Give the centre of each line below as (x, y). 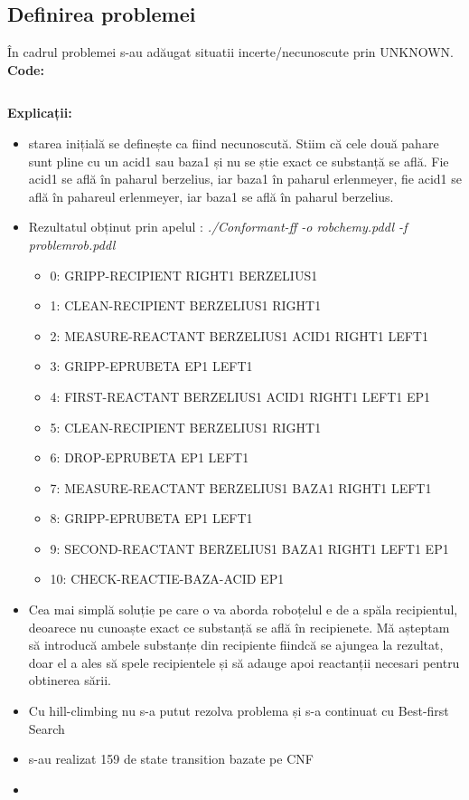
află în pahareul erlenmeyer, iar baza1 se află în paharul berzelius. (211, 196)
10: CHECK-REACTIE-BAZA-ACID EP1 (167, 579)
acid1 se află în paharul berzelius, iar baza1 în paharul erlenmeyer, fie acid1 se (245, 179)
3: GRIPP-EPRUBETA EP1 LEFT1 (151, 366)
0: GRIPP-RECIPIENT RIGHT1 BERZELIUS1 (184, 275)
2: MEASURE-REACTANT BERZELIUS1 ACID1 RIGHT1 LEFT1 (239, 335)
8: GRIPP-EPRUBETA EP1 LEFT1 (151, 518)
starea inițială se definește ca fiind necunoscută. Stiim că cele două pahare (234, 143)
